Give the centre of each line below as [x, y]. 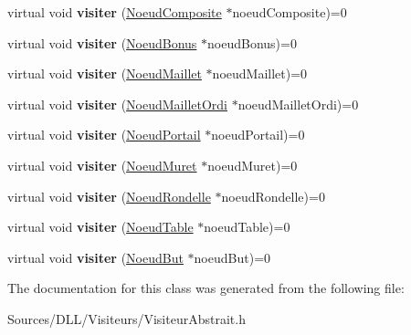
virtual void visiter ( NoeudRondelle [109, 196]
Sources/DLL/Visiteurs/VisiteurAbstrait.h [126, 318]
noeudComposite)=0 [290, 12]
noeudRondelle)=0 [273, 196]
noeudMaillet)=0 [260, 73]
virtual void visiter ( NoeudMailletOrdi [117, 104]
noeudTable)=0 [247, 227]
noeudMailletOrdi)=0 [298, 104]
